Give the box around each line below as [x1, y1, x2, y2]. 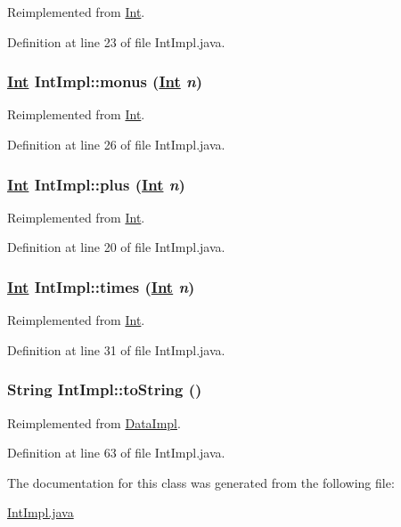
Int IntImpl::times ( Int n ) [7, 275, 195, 297]
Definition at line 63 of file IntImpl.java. [7, 443, 225, 462]
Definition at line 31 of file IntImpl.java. [7, 340, 225, 359]
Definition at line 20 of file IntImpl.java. [7, 238, 225, 256]
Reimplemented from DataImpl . [7, 413, 181, 432]
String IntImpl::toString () [7, 378, 202, 401]
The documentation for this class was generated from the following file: [7, 473, 395, 491]
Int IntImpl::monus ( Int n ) [7, 70, 203, 93]
